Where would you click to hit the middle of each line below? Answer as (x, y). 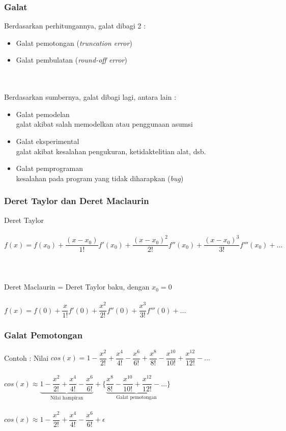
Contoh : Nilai (26, 357)
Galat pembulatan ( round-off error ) (71, 60)
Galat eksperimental (48, 141)
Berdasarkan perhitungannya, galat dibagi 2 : (75, 26)
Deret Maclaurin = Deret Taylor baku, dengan (77, 287)
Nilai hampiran (67, 398)
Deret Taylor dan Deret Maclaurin (77, 201)
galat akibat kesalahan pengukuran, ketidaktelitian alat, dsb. (111, 151)
